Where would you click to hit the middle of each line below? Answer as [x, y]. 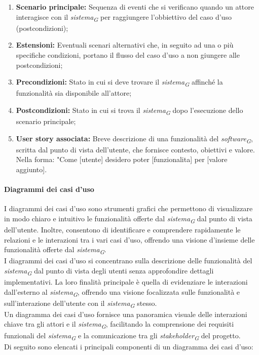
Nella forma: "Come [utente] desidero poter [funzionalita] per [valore [122, 159]
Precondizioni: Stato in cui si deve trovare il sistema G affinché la [119, 82]
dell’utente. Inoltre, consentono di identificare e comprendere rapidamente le [122, 229]
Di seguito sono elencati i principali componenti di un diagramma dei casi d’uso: [129, 346]
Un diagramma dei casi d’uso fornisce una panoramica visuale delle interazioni [126, 314]
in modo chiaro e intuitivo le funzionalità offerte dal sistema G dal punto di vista [128, 219]
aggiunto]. [31, 169]
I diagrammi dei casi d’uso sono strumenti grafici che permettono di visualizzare [128, 208]
